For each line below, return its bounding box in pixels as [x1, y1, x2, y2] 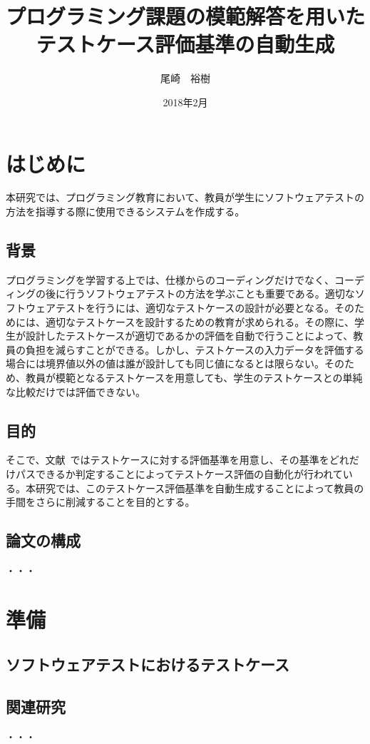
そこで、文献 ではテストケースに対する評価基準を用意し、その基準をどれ [6, 452, 349, 467]
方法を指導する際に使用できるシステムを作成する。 [6, 204, 245, 219]
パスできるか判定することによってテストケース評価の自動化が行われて [15, 466, 343, 481]
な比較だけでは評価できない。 [6, 384, 145, 399]
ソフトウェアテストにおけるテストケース [6, 653, 289, 676]
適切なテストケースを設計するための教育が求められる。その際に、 [45, 314, 354, 329]
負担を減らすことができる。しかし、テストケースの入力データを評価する [25, 342, 364, 357]
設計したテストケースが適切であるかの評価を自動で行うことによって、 [25, 328, 354, 343]
